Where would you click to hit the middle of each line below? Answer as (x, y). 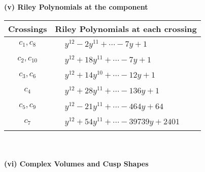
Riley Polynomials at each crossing (126, 28)
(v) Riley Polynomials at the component (76, 7)
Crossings (28, 28)
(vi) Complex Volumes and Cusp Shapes (76, 163)
